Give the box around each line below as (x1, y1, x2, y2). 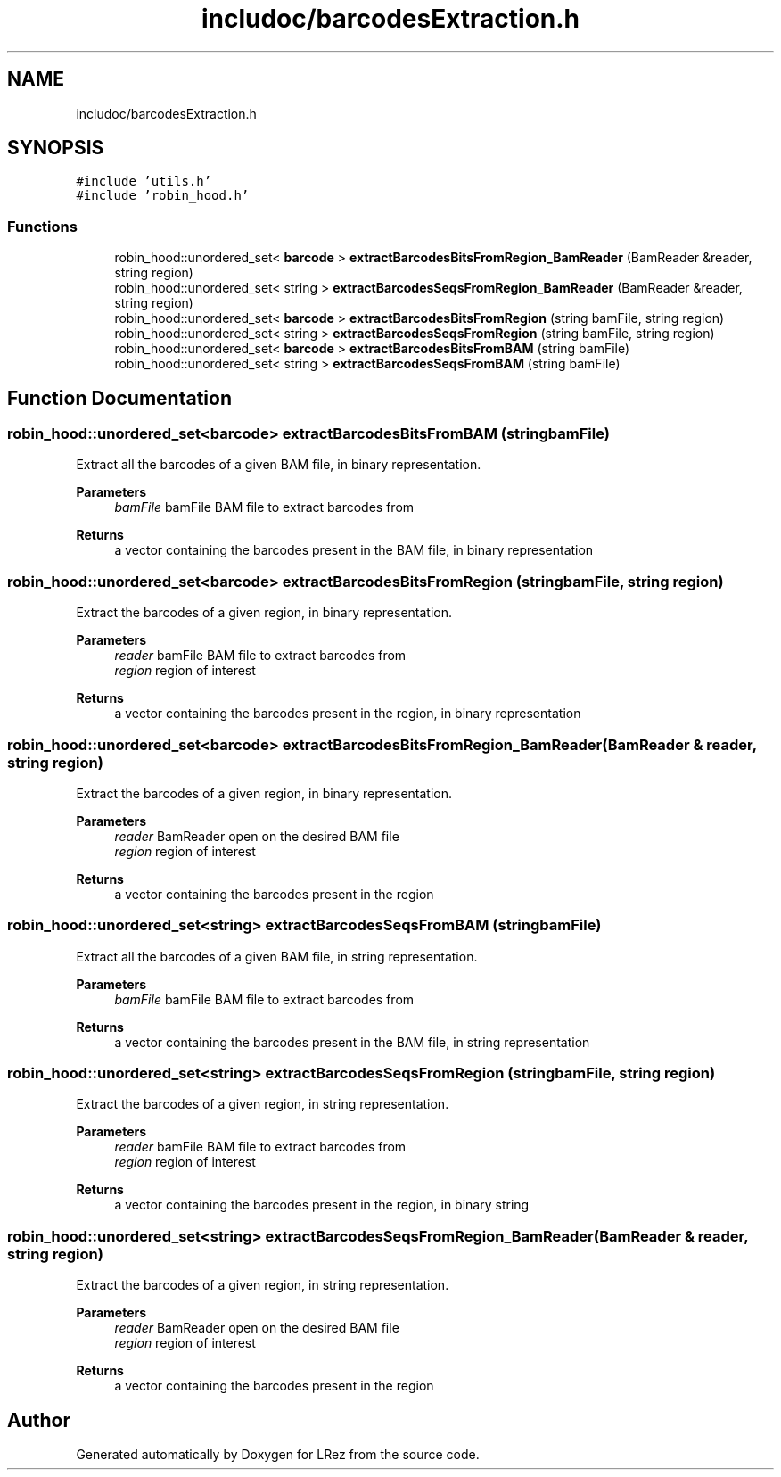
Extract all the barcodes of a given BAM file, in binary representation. (76, 457, 481, 473)
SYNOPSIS (7, 136, 104, 160)
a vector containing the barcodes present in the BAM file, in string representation (114, 1034, 590, 1050)
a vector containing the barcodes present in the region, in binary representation (114, 705, 581, 722)
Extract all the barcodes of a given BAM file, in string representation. (76, 948, 478, 964)
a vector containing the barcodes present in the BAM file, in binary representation (114, 542, 594, 558)
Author (7, 1408, 70, 1432)
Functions (7, 217, 78, 235)
